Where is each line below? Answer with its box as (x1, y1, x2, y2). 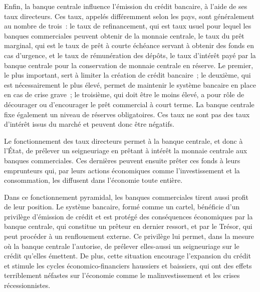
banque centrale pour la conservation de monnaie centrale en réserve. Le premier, (4, 60, 253, 70)
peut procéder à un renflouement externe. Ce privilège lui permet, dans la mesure (4, 231, 254, 241)
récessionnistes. (4, 280, 51, 290)
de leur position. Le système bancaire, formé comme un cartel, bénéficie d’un (4, 201, 240, 212)
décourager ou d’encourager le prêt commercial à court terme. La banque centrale (4, 99, 254, 109)
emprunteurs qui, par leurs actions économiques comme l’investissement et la (4, 165, 240, 175)
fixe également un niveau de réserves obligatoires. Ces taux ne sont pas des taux (4, 109, 250, 119)
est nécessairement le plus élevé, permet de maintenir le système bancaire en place (4, 79, 256, 90)
